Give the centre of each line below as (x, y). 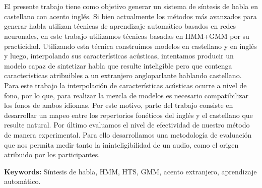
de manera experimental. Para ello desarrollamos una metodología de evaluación (128, 134)
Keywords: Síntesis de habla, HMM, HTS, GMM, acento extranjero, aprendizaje (130, 171)
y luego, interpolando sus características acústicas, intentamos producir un (119, 56)
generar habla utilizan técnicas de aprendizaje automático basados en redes (120, 26)
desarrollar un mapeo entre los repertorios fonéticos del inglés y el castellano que (128, 115)
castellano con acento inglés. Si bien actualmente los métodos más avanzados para (130, 16)
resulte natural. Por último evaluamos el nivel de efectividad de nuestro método (127, 125)
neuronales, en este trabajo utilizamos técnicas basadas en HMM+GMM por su (127, 36)
